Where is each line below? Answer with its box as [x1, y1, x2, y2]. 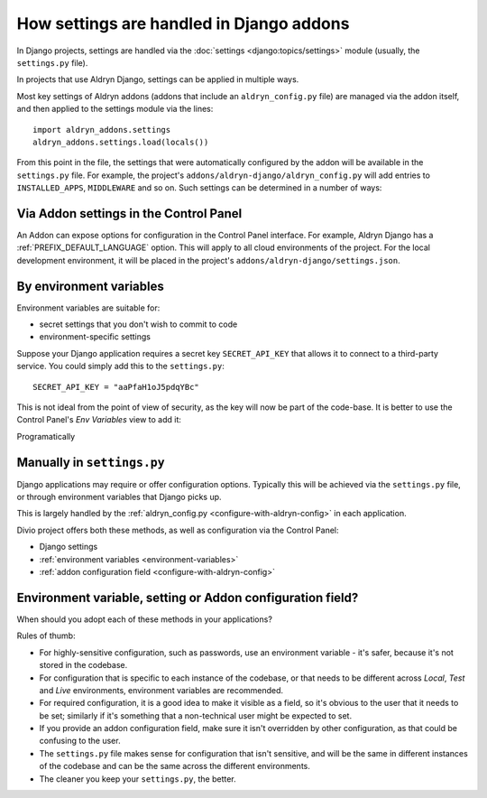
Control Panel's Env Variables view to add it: [16, 414, 182, 425]
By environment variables [16, 278, 164, 293]
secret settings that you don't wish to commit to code [39, 319, 238, 329]
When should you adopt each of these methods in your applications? [16, 614, 272, 625]
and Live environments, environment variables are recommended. [39, 684, 284, 695]
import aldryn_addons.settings [32, 125, 171, 135]
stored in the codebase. [39, 660, 128, 671]
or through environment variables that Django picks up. [16, 492, 222, 503]
